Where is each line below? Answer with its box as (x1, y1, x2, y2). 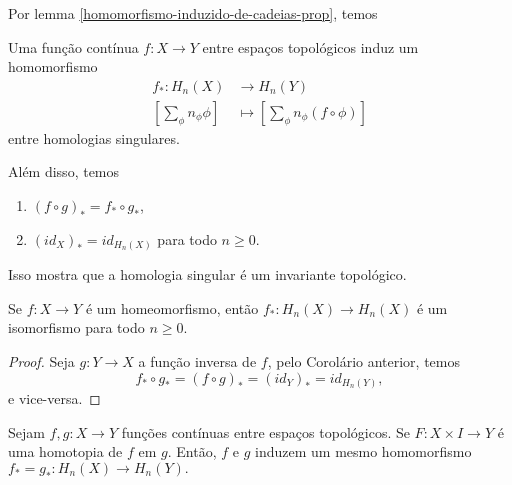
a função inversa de (138, 350, 257, 371)
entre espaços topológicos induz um (202, 36, 419, 57)
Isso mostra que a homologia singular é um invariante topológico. (8, 264, 407, 285)
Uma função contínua (8, 36, 139, 57)
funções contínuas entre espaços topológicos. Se (121, 421, 410, 442)
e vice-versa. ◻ (8, 388, 101, 409)
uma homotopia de (8, 441, 123, 462)
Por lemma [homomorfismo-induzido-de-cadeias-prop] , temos (8, 3, 378, 23)
